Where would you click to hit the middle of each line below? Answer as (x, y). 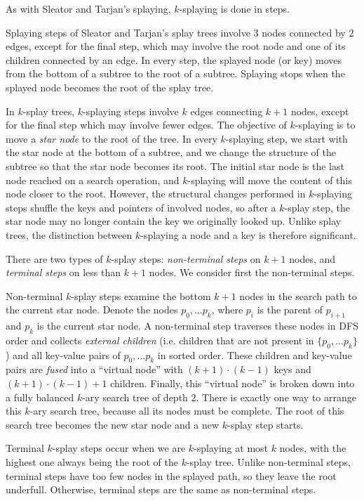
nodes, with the (313, 448)
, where (227, 310)
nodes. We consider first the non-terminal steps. (252, 272)
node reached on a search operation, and (93, 180)
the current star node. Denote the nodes (92, 310)
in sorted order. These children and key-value (255, 354)
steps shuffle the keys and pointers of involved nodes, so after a (141, 207)
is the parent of (290, 310)
